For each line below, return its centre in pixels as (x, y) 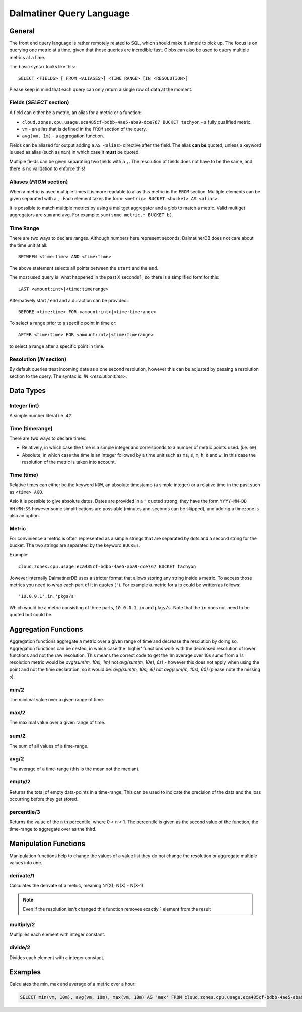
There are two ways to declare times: (48, 438)
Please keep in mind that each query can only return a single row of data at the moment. (101, 90)
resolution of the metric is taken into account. (69, 462)
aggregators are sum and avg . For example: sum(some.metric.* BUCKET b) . (91, 215)
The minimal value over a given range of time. (57, 700)
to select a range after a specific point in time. (57, 346)
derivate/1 (22, 875)
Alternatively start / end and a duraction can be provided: (69, 300)
